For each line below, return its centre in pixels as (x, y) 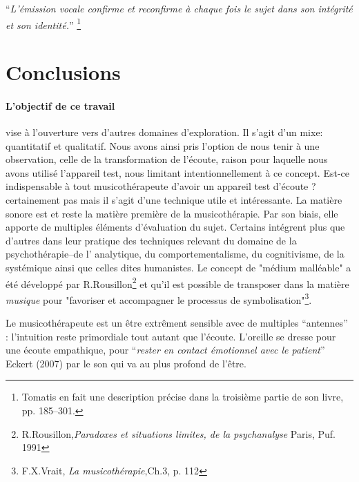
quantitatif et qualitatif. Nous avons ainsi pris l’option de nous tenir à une (163, 145)
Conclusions (63, 72)
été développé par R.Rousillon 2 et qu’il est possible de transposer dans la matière (177, 282)
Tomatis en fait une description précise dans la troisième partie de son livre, (183, 397)
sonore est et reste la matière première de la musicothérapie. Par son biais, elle (172, 213)
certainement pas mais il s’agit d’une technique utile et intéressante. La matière (174, 199)
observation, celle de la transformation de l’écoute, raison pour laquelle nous (167, 159)
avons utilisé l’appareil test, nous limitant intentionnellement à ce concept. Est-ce (177, 172)
